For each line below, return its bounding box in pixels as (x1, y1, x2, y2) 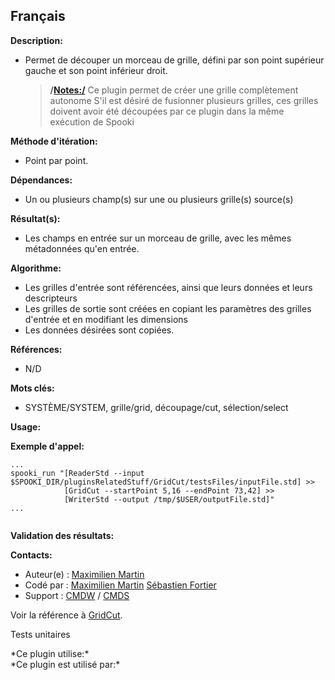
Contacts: (10, 549, 53, 561)
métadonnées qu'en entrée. (24, 242, 140, 254)
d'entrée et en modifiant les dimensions (24, 313, 188, 325)
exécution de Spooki (49, 115, 135, 128)
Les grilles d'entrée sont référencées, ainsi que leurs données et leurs (24, 281, 313, 293)
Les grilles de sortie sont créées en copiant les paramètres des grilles (24, 302, 312, 314)
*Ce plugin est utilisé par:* (10, 658, 121, 670)
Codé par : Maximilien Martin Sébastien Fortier (24, 579, 217, 591)
